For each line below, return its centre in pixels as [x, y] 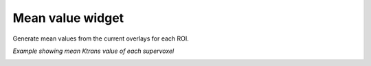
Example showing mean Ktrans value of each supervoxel [93, 51]
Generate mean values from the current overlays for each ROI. [101, 38]
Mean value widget [68, 18]
